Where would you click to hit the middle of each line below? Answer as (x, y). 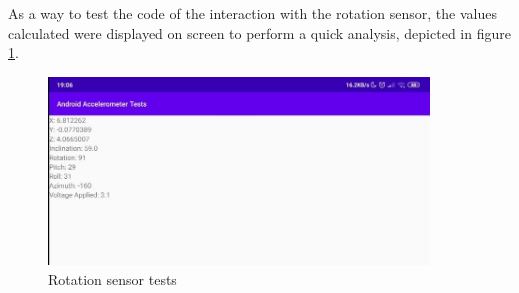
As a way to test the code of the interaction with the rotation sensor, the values (252, 13)
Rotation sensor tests (112, 279)
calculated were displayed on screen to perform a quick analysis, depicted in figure (259, 32)
